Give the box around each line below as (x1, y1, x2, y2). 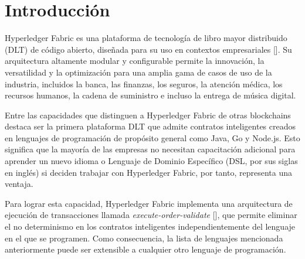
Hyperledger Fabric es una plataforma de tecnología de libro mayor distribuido (5, 32, 287, 44)
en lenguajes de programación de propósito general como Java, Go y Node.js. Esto (5, 131, 300, 144)
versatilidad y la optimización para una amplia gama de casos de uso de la (5, 66, 272, 78)
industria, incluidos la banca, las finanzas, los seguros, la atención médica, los (5, 77, 283, 90)
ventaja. (5, 178, 33, 190)
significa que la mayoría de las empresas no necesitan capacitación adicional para (5, 143, 296, 155)
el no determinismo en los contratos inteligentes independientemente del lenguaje (5, 220, 296, 233)
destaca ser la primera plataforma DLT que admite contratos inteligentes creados (5, 120, 296, 132)
